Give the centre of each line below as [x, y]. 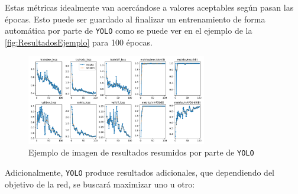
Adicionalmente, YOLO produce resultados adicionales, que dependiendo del [140, 172]
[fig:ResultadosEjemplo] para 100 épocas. [79, 42]
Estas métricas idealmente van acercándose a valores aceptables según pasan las [149, 7]
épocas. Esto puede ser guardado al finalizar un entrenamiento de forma [135, 19]
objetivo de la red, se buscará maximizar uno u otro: [100, 184]
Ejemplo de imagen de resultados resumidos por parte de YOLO [141, 152]
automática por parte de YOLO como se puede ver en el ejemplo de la [129, 30]
